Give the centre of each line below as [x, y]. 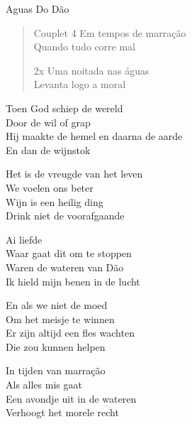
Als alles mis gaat [44, 385]
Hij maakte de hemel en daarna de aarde [94, 136]
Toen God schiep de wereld [64, 108]
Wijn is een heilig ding [55, 201]
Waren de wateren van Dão [65, 267]
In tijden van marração [56, 370]
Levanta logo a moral [80, 84]
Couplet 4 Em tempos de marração [110, 32]
